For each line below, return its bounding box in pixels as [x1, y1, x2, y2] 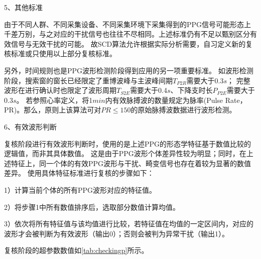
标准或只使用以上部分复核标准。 [11, 48, 116, 59]
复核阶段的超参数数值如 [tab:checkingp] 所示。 [4, 245, 149, 255]
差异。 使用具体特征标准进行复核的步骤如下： [4, 168, 154, 178]
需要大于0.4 [130, 85, 168, 95]
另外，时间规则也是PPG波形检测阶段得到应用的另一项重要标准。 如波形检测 [4, 65, 253, 75]
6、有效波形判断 [4, 121, 57, 132]
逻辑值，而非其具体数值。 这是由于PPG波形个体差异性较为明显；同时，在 [4, 148, 246, 159]
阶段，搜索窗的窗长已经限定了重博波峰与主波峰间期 [4, 75, 173, 85]
